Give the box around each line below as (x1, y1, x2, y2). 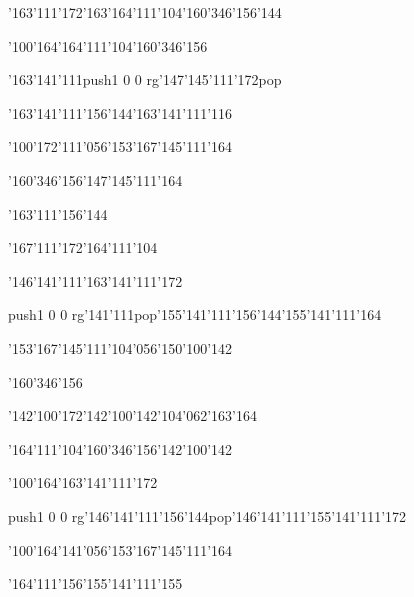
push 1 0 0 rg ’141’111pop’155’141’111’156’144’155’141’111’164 (8, 304, 382, 325)
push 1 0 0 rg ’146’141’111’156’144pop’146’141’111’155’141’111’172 (8, 505, 407, 526)
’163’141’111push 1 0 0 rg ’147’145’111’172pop (8, 69, 282, 90)
